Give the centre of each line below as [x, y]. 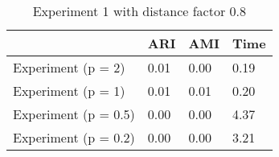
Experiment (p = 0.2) [74, 137]
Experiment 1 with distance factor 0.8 [139, 11]
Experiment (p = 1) [69, 91]
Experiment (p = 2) [69, 67]
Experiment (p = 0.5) [74, 114]
